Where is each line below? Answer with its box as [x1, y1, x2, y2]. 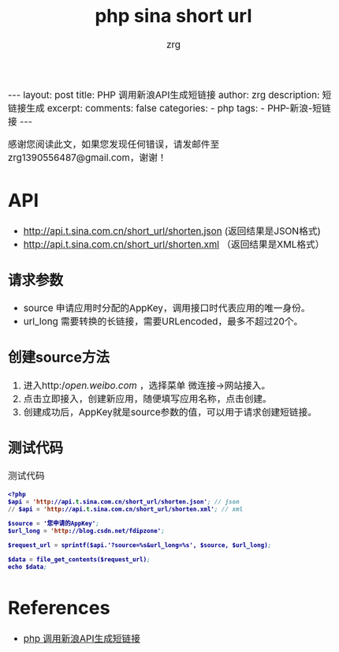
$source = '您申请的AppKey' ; [8, 519, 100, 527]
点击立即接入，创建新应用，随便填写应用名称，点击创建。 [23, 392, 272, 405]
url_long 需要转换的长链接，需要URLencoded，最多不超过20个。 [23, 316, 304, 328]
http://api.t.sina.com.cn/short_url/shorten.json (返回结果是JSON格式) [23, 225, 321, 238]
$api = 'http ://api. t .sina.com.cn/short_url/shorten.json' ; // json [8, 497, 240, 506]
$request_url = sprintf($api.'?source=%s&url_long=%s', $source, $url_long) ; [8, 541, 272, 549]
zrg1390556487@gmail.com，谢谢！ [8, 152, 167, 163]
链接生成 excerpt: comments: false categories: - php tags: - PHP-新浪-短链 [8, 102, 331, 114]
